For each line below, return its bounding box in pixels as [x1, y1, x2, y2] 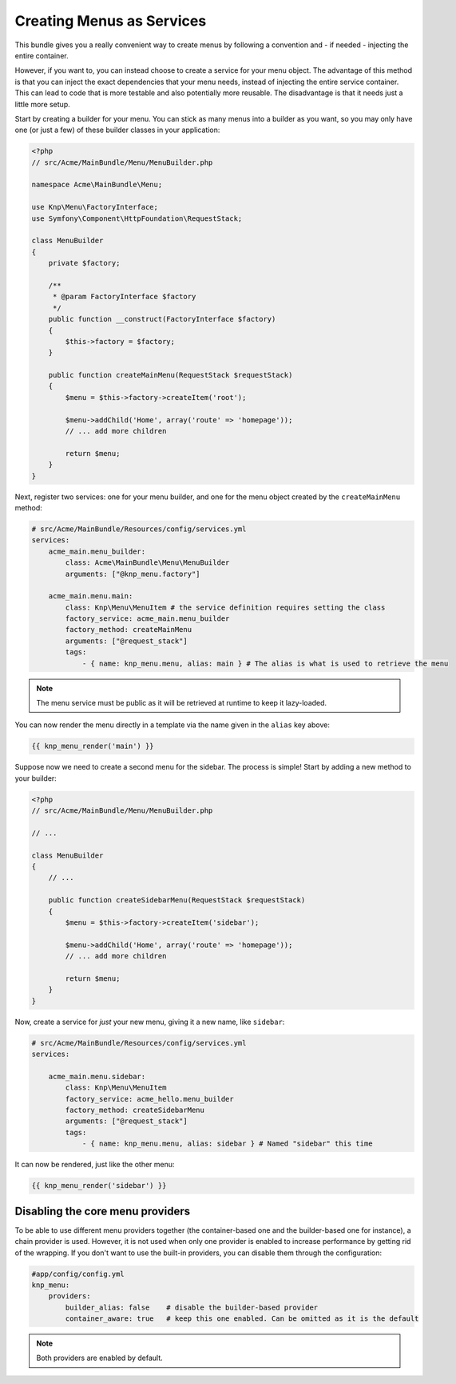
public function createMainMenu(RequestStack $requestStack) [48, 370, 293, 380]
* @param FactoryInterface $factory [52, 292, 196, 302]
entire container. [14, 50, 69, 60]
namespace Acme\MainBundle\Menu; [31, 180, 163, 190]
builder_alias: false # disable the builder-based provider [65, 1302, 319, 1312]
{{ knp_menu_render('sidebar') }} [31, 1181, 167, 1190]
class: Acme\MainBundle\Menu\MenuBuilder [65, 558, 230, 567]
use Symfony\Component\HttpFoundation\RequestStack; [31, 214, 243, 223]
